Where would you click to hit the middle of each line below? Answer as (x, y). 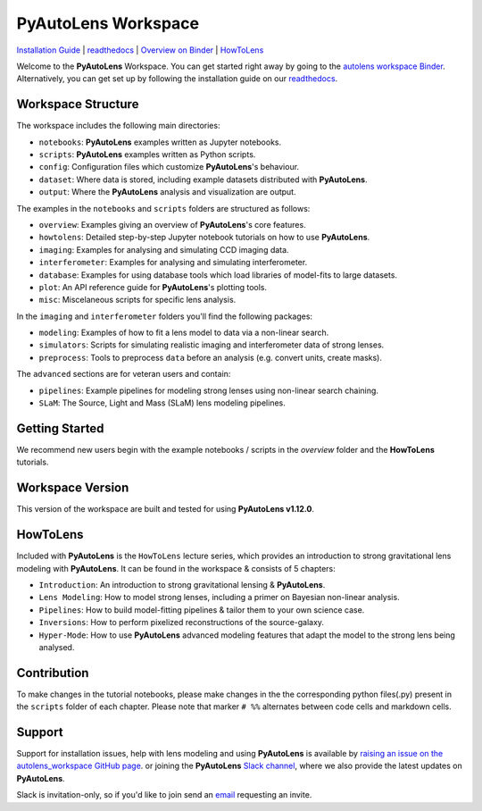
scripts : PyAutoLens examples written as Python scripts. (147, 155)
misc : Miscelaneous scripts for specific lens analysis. (137, 300)
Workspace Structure (78, 104)
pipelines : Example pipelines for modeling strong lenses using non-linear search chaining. (209, 390)
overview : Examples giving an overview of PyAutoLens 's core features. (173, 224)
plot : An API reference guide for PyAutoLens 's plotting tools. (153, 287)
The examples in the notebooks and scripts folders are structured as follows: (163, 208)
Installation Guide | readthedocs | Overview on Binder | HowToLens (140, 50)
